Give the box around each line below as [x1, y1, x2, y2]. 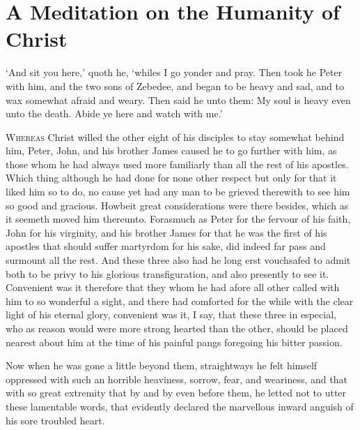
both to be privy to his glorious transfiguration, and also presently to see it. [6, 266, 329, 281]
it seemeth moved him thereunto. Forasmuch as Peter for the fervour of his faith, [6, 212, 351, 226]
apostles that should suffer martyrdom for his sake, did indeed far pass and [6, 239, 326, 253]
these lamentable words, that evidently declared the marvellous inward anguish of [6, 399, 354, 413]
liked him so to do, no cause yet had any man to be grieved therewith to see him [6, 184, 350, 199]
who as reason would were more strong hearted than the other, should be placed [6, 321, 348, 335]
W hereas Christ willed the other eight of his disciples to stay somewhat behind [6, 129, 345, 144]
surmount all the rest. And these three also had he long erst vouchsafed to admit [6, 253, 351, 267]
